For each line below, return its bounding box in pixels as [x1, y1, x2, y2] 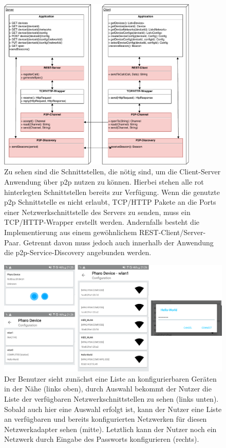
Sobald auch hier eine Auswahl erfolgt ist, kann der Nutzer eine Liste [4, 403, 222, 414]
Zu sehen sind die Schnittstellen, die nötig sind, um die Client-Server [4, 166, 221, 177]
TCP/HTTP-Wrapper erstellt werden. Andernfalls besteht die [4, 217, 200, 227]
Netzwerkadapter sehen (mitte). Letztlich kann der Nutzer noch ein [4, 423, 217, 434]
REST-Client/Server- [139, 226, 206, 237]
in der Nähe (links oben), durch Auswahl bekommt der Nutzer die [4, 383, 212, 394]
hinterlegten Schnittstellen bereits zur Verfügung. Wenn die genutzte [4, 186, 220, 197]
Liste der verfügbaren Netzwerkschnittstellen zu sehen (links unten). [4, 393, 219, 404]
